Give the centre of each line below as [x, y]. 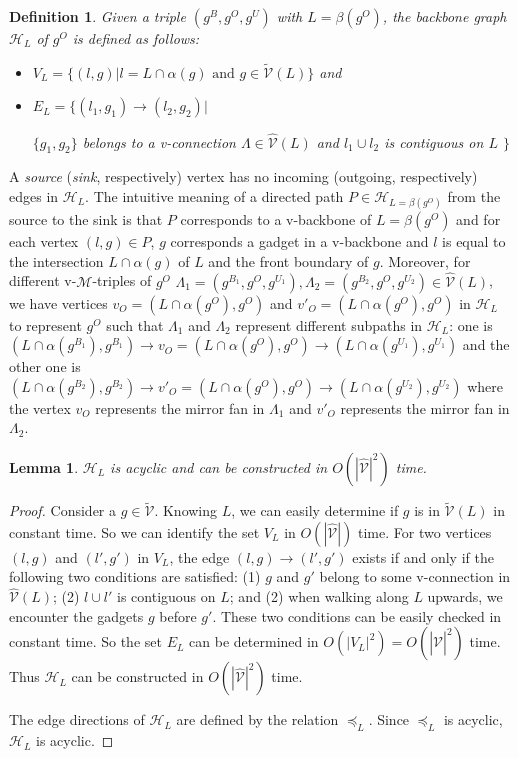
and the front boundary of [288, 260]
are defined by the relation [257, 719]
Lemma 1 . [44, 466]
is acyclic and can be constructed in [219, 466]
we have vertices [58, 302]
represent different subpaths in [329, 324]
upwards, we [465, 596]
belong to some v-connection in [415, 576]
